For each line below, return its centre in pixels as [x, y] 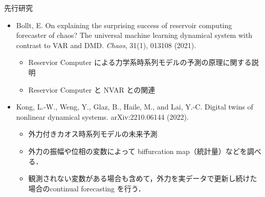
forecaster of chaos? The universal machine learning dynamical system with [134, 35]
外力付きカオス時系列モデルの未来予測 [93, 134]
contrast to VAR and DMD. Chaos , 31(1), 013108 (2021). [106, 45]
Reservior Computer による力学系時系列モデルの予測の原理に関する [140, 62]
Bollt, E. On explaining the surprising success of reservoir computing [124, 25]
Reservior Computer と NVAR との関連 [92, 89]
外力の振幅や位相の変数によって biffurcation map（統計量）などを [138, 151]
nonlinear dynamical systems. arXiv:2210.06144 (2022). [102, 116]
